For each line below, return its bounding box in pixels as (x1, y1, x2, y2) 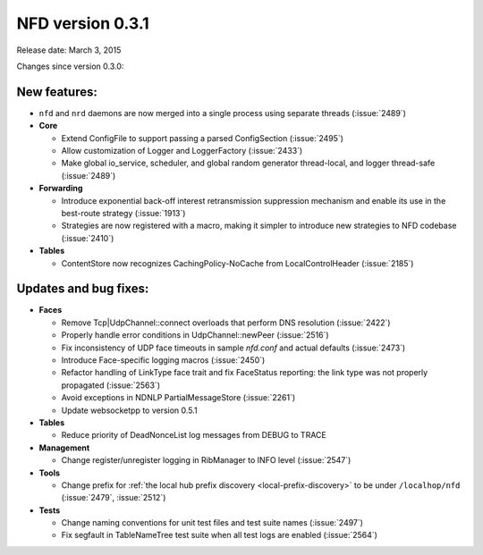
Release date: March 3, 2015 (16, 45, 122, 55)
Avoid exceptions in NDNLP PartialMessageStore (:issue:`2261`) (61, 392, 296, 403)
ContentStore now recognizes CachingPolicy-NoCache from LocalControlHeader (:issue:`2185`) (61, 257, 414, 268)
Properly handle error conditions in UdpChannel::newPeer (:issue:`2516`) (61, 330, 330, 341)
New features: (16, 84, 97, 99)
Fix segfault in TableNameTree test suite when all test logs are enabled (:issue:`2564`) (61, 530, 377, 541)
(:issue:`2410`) (61, 232, 114, 243)
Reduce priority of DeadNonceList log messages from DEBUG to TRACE (61, 430, 326, 441)
